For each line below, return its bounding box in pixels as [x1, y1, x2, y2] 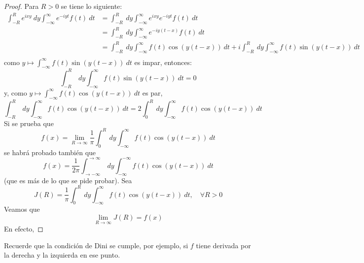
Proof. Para [4, 1, 39, 11]
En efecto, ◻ [4, 224, 43, 234]
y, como [4, 87, 27, 98]
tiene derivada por [196, 240, 251, 250]
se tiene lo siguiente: [61, 1, 122, 11]
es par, [142, 87, 163, 98]
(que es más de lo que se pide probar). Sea [4, 175, 132, 185]
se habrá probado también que [4, 147, 96, 157]
